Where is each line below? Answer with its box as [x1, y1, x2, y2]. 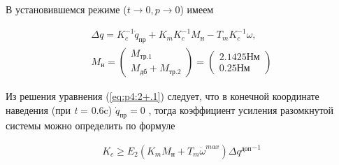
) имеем [180, 2, 214, 16]
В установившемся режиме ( [6, 2, 127, 16]
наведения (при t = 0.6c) [6, 102, 113, 117]
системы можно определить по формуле [6, 118, 175, 133]
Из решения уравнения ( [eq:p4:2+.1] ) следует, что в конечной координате [6, 88, 319, 103]
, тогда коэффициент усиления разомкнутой [148, 102, 334, 117]
